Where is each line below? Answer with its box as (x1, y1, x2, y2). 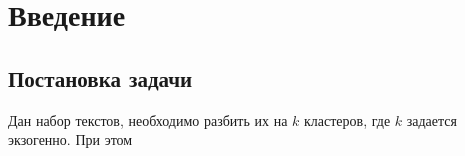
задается (406, 109, 457, 130)
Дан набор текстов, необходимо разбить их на (8, 109, 288, 130)
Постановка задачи (8, 62, 193, 93)
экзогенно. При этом (8, 129, 133, 150)
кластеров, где (304, 109, 391, 130)
